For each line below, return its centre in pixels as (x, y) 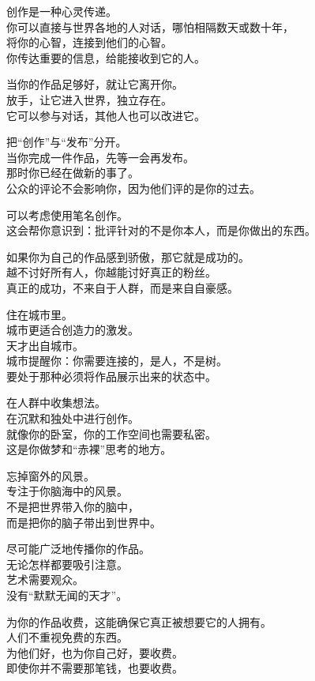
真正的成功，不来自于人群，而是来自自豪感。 (122, 287)
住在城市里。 (39, 314)
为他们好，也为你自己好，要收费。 (95, 652)
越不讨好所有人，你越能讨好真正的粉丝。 (111, 272)
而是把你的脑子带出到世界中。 (84, 522)
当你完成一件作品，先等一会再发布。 (100, 157)
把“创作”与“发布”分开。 (67, 142)
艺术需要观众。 (45, 579)
